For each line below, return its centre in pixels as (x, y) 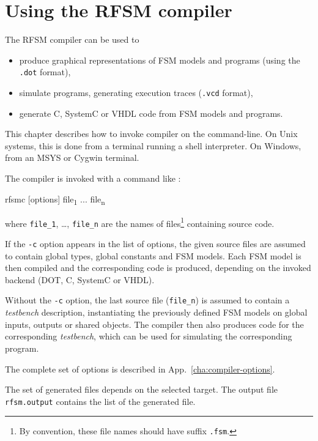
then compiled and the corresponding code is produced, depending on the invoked (158, 268)
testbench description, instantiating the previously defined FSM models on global (156, 312)
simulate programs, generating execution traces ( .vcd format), (136, 92)
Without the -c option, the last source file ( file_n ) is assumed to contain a (147, 300)
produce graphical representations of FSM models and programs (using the (160, 60)
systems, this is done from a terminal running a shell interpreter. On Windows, (153, 145)
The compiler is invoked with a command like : (93, 178)
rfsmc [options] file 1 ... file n (55, 199)
